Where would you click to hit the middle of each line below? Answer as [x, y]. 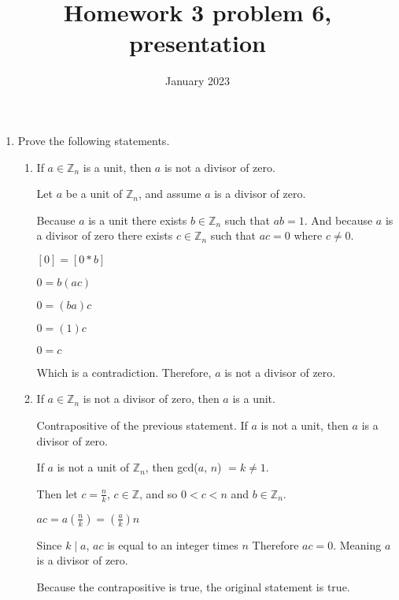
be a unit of [94, 194]
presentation [198, 43]
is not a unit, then [305, 425]
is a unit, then [117, 167]
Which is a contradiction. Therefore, [124, 372]
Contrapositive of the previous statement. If [142, 425]
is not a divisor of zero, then [151, 399]
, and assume [170, 194]
